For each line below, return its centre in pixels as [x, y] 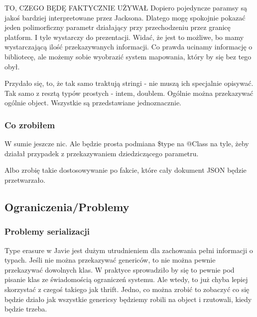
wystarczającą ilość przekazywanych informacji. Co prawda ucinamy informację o [128, 47]
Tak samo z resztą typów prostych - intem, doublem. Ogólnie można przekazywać [129, 93]
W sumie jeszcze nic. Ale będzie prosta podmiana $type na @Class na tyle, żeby [127, 144]
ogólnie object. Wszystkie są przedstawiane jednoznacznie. [93, 103]
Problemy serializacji [47, 231]
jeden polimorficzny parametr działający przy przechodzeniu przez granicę [118, 27]
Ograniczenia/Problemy [67, 206]
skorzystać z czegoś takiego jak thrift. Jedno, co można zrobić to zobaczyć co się [127, 289]
